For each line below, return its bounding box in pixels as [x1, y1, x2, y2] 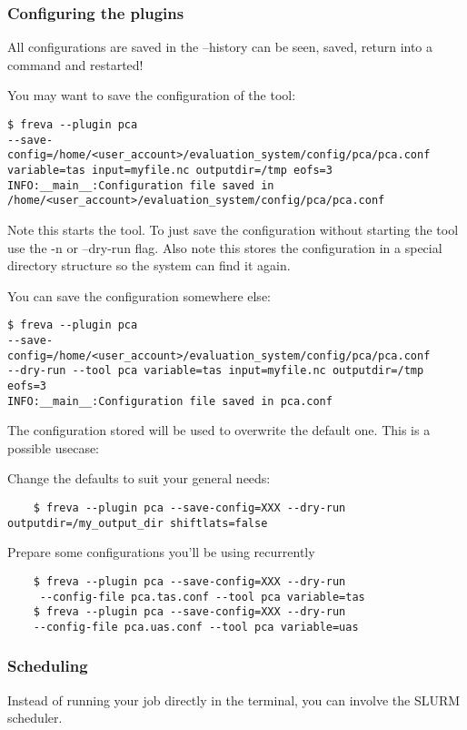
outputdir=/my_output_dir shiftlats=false [7, 516, 268, 530]
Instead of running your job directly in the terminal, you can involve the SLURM [7, 690, 461, 709]
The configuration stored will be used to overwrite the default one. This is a [7, 421, 431, 440]
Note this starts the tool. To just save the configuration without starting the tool [7, 219, 459, 238]
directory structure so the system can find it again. [7, 256, 291, 275]
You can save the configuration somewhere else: [7, 286, 271, 305]
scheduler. [7, 708, 63, 727]
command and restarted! [7, 55, 144, 74]
